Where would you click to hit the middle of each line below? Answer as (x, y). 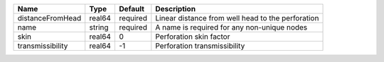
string (99, 27)
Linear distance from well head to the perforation (237, 18)
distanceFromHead (49, 18)
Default (132, 9)
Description (175, 9)
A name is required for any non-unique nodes (231, 27)
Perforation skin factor (193, 37)
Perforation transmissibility (200, 46)
